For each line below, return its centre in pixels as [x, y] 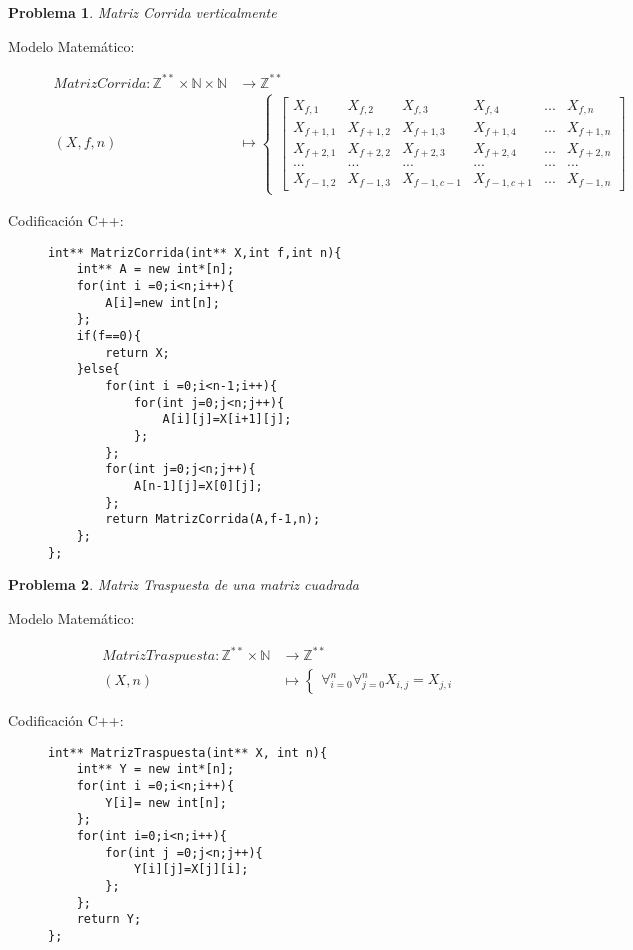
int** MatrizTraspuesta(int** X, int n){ [188, 752]
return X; [137, 352]
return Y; [109, 919]
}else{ [98, 369]
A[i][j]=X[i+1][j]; [227, 419]
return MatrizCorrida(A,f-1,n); [213, 519]
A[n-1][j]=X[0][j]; [198, 486]
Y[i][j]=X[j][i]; [191, 869]
